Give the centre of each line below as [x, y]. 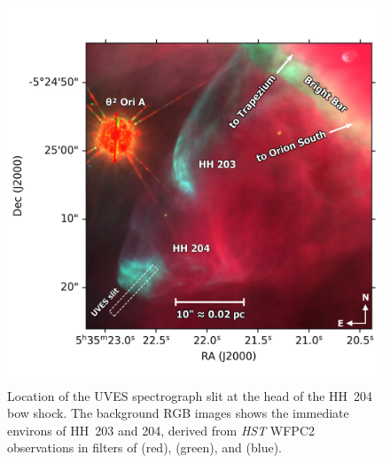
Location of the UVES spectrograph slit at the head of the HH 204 [190, 395]
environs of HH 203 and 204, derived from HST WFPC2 [161, 430]
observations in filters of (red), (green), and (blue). [144, 447]
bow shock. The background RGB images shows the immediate [178, 413]
